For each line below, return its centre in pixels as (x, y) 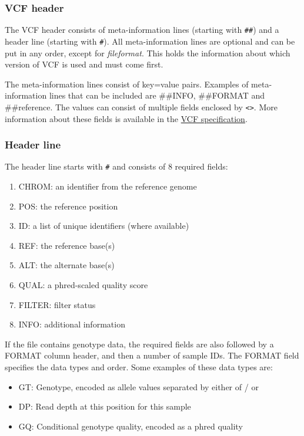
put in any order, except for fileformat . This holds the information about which (148, 53)
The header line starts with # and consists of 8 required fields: (116, 166)
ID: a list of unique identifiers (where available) (104, 226)
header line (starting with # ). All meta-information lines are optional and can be (150, 41)
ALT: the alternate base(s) (66, 265)
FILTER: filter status (57, 304)
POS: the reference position (68, 206)
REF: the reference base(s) (67, 245)
